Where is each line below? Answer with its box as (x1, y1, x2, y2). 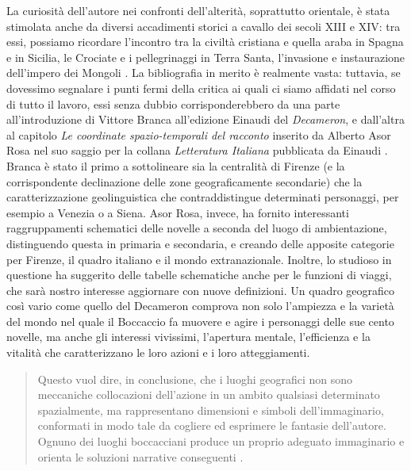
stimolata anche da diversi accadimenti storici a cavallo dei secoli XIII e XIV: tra (6, 17, 401, 34)
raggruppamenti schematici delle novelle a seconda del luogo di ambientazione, (6, 220, 387, 236)
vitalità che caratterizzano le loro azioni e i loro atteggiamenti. (6, 344, 310, 361)
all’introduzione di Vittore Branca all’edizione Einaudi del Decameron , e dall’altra (6, 111, 405, 128)
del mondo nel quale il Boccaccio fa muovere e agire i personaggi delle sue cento (6, 312, 394, 329)
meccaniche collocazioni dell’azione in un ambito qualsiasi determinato (37, 386, 380, 403)
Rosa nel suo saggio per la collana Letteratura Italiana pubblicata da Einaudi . (6, 142, 388, 159)
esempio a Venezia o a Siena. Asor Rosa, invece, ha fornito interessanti (6, 204, 349, 220)
